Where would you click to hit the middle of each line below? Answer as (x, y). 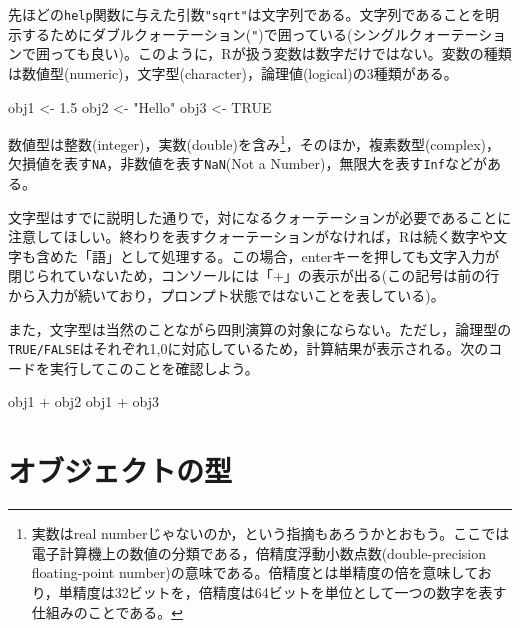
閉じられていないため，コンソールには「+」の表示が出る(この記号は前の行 (254, 275)
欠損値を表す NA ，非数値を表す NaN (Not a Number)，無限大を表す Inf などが (247, 163)
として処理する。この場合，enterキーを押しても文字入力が (309, 255)
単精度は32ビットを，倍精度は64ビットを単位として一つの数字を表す (282, 591)
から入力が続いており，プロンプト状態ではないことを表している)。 (226, 294)
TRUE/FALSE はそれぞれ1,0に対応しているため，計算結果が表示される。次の (248, 348)
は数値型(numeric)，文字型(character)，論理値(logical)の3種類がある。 (233, 72)
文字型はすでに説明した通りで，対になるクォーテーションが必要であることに (260, 216)
